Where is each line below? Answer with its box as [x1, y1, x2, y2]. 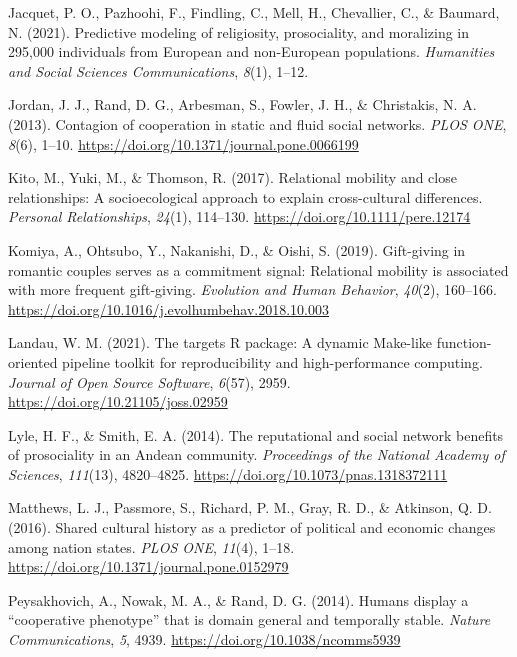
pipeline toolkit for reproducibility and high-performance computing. [62, 351, 483, 372]
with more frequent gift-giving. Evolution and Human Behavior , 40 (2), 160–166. [8, 279, 497, 300]
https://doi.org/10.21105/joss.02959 [8, 391, 228, 412]
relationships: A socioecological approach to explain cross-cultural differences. [8, 186, 483, 207]
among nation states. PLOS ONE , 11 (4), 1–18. [8, 536, 295, 557]
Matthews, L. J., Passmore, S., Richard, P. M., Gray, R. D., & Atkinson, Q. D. [8, 497, 492, 518]
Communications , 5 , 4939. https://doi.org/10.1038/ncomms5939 [8, 629, 401, 650]
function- [436, 332, 492, 353]
